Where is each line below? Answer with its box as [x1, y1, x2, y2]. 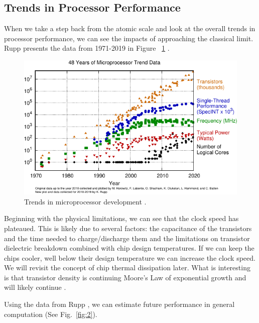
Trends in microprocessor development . [24, 196, 147, 206]
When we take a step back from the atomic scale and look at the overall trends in [4, 23, 255, 34]
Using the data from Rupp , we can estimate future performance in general [4, 299, 235, 309]
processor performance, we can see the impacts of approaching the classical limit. [4, 33, 253, 43]
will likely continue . [4, 282, 66, 292]
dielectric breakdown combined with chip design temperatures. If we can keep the [4, 243, 254, 253]
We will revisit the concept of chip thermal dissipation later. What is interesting [4, 262, 250, 273]
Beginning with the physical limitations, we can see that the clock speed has [4, 213, 239, 224]
